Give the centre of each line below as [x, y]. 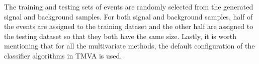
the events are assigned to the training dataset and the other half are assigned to [129, 26]
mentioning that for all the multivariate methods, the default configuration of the [129, 46]
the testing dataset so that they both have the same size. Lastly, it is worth [120, 36]
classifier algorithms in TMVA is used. [63, 55]
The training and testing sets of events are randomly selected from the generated [129, 6]
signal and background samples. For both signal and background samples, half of [128, 16]
